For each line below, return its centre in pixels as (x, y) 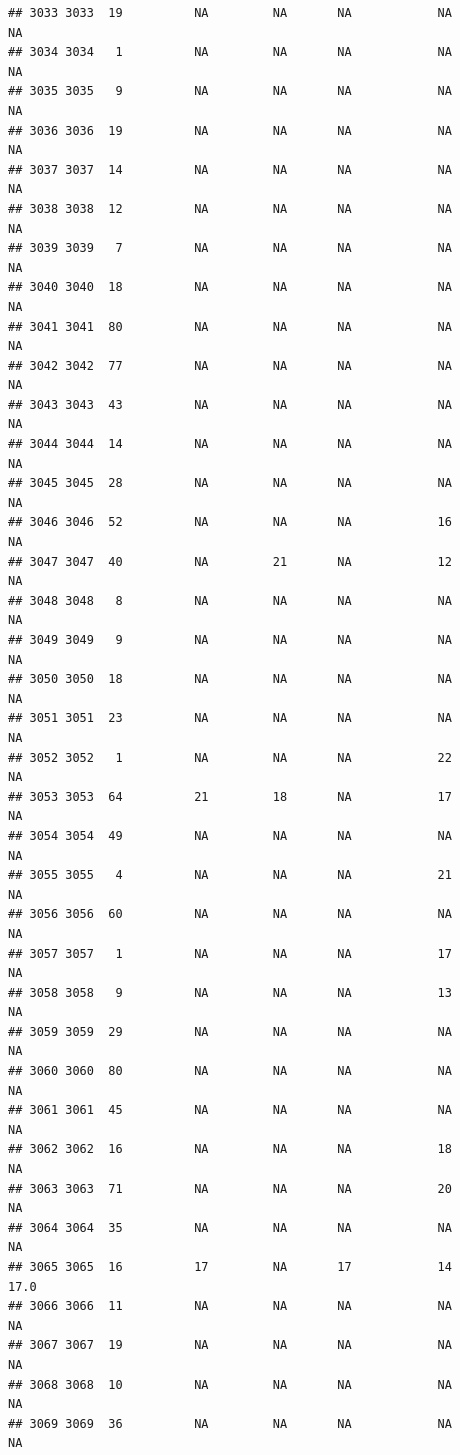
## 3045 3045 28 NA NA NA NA (230, 483)
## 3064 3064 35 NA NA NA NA (230, 1227)
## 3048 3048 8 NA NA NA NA (230, 600)
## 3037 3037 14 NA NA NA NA (230, 169)
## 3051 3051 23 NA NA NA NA (230, 718)
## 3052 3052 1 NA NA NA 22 (230, 757)
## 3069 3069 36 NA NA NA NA (230, 1423)
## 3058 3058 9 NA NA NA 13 (230, 992)
